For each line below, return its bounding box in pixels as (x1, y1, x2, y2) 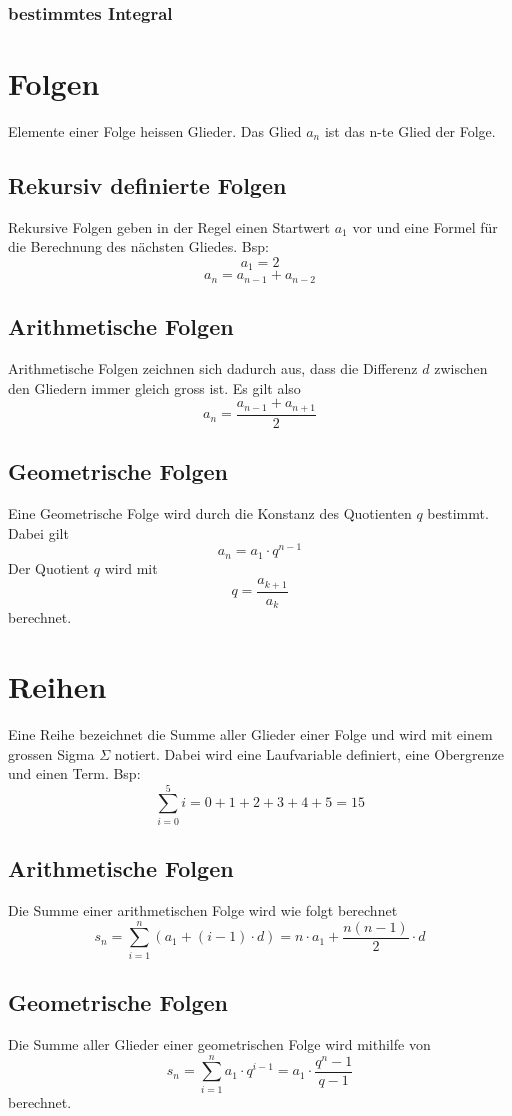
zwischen (434, 358, 488, 379)
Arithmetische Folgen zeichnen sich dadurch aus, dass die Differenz (8, 358, 418, 379)
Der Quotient (8, 557, 90, 578)
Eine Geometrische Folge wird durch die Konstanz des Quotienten (8, 502, 412, 523)
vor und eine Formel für (352, 216, 498, 237)
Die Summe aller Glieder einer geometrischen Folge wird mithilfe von (8, 1033, 431, 1054)
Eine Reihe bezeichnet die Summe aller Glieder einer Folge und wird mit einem (8, 723, 493, 744)
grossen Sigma (8, 743, 95, 764)
